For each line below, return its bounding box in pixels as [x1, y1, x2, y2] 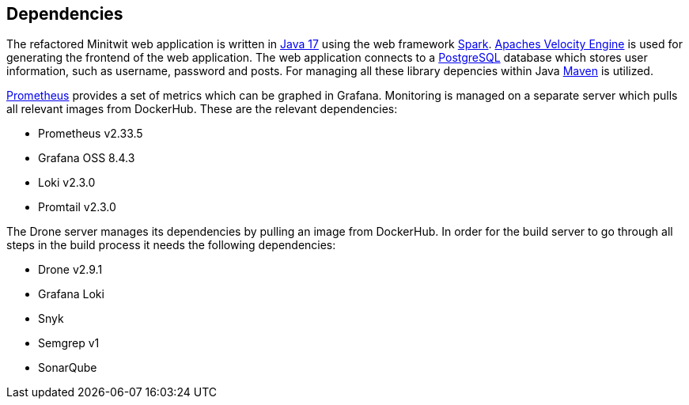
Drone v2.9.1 [38, 263, 103, 277]
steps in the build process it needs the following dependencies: [6, 238, 336, 252]
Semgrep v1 [38, 336, 100, 350]
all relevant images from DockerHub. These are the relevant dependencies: [6, 102, 398, 116]
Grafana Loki [38, 287, 104, 301]
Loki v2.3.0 [38, 176, 96, 190]
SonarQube [38, 361, 97, 375]
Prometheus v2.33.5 [38, 127, 143, 141]
